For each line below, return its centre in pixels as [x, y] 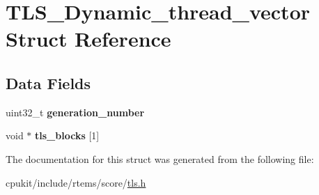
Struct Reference [88, 39]
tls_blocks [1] [67, 135]
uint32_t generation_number [75, 112]
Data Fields [48, 83]
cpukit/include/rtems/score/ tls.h [76, 182]
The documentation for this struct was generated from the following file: [160, 158]
